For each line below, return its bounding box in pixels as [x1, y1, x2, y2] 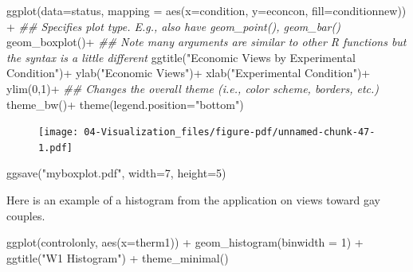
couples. [6, 207, 45, 223]
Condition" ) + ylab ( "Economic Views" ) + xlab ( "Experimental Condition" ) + [6, 64, 371, 81]
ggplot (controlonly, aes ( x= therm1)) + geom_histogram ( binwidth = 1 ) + [6, 234, 364, 251]
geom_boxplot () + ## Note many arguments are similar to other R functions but [6, 33, 407, 50]
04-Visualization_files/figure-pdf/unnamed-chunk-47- [84, 126, 376, 138]
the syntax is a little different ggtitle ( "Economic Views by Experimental [6, 49, 356, 65]
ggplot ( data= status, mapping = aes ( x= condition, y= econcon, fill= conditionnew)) [6, 2, 407, 18]
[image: [38, 126, 79, 138]
